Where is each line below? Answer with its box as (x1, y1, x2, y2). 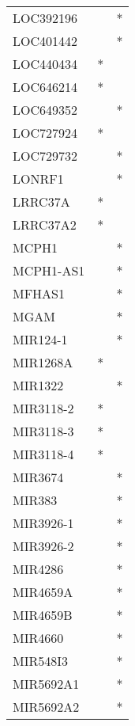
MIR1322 (13, 376, 64, 394)
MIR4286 (13, 560, 64, 578)
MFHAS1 (13, 284, 66, 302)
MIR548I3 (13, 652, 69, 670)
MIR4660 (13, 629, 64, 647)
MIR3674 (13, 468, 64, 486)
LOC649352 (13, 101, 78, 119)
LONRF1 (13, 169, 64, 188)
